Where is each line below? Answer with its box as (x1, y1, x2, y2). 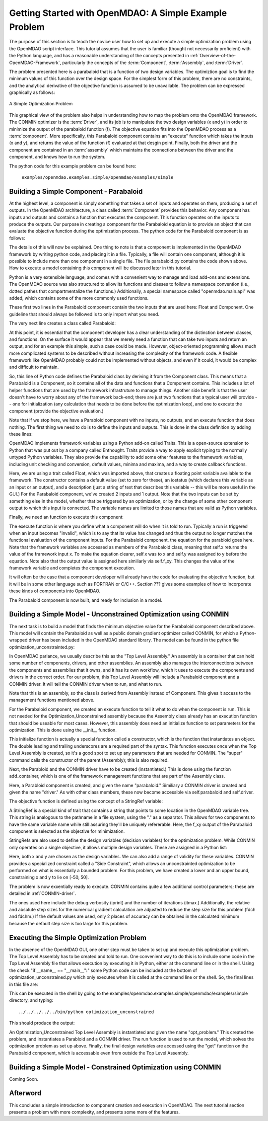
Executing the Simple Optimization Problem (9, 933, 146, 942)
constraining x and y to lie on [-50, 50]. (9, 875, 89, 881)
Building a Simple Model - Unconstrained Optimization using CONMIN (9, 610, 229, 619)
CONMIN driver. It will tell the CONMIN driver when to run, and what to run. (9, 681, 162, 687)
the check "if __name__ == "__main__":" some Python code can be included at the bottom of (9, 967, 197, 973)
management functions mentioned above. (9, 697, 95, 703)
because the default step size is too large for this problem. (9, 920, 129, 926)
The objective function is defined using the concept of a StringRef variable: (9, 798, 163, 804)
